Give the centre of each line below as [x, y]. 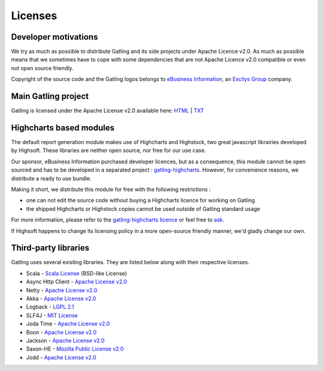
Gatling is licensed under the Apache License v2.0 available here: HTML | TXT [107, 110]
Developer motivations [55, 37]
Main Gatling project [50, 96]
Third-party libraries [50, 248]
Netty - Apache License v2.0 [62, 290]
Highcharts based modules [63, 128]
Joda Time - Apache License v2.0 [68, 324]
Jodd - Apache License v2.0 [61, 357]
